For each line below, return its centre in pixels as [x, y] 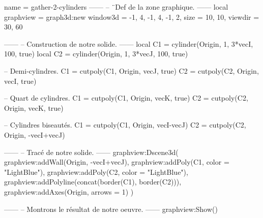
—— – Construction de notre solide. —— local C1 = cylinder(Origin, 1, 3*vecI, [129, 43]
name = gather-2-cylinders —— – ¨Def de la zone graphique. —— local [116, 7]
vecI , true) [20, 81]
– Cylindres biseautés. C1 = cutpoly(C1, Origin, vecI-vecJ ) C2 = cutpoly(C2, [125, 125]
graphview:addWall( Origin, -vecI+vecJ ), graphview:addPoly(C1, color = [117, 162]
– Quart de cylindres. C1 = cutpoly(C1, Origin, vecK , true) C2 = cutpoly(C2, [126, 98]
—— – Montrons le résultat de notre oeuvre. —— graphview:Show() [111, 209]
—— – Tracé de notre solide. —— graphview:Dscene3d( [91, 152]
